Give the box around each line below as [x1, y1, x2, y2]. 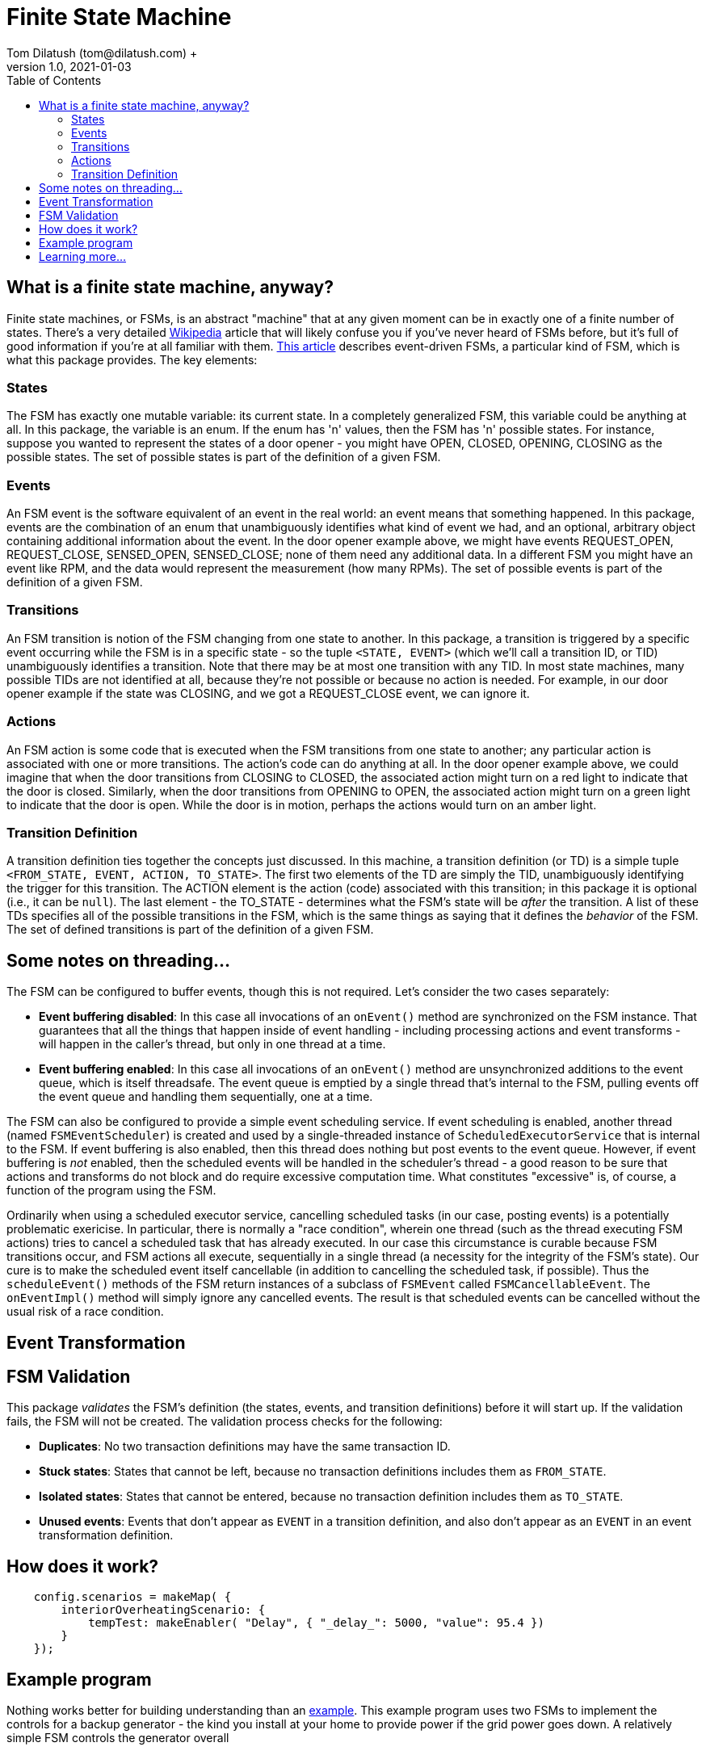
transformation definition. [39, 1528, 174, 1543]
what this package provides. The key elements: [6, 352, 258, 367]
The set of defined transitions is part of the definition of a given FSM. [6, 922, 374, 937]
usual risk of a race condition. [6, 1304, 164, 1319]
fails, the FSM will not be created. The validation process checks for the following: [6, 1414, 443, 1429]
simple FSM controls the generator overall [6, 1731, 229, 1745]
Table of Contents [6, 73, 102, 87]
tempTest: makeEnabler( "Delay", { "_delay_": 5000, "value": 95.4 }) [88, 1616, 544, 1630]
